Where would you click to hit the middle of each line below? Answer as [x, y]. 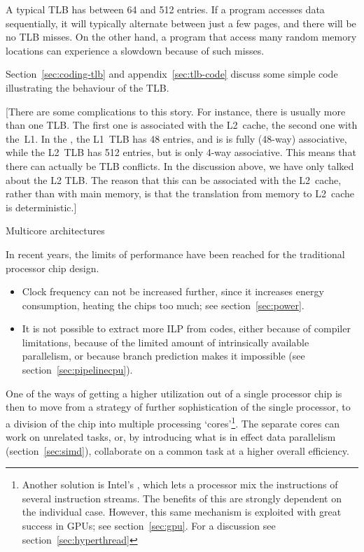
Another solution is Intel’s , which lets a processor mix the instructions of [180, 484]
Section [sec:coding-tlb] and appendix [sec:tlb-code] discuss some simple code [172, 74]
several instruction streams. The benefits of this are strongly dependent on [182, 498]
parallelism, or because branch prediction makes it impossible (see [163, 356]
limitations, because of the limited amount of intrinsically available [166, 342]
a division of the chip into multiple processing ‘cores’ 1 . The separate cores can [173, 422]
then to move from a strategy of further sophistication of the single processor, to [178, 407]
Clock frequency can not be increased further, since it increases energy [173, 291]
